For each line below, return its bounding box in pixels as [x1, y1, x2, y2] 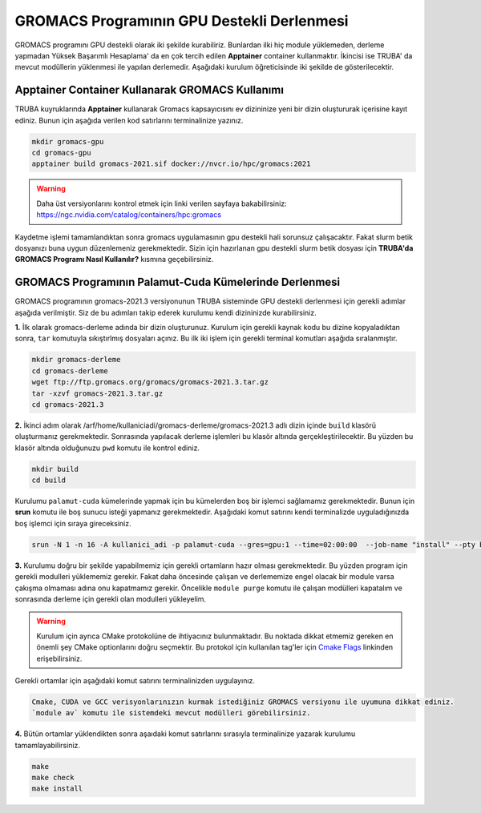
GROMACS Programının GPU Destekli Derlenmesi [14, 12, 349, 30]
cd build [31, 476, 67, 485]
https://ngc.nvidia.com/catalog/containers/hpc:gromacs [36, 210, 222, 219]
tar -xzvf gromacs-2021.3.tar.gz [31, 388, 164, 398]
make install [31, 784, 83, 793]
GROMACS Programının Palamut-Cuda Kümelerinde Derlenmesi [14, 276, 341, 289]
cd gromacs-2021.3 [31, 400, 104, 409]
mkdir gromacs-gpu [31, 137, 104, 146]
